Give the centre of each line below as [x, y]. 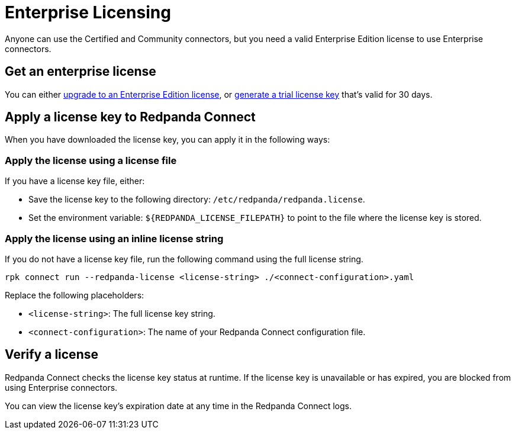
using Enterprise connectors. [61, 387]
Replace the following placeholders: [75, 295]
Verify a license [51, 355]
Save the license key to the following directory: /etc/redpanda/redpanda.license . [197, 200]
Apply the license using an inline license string [114, 238]
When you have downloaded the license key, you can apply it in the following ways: [168, 140]
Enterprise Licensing [88, 12]
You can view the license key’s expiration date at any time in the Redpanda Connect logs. [178, 406]
